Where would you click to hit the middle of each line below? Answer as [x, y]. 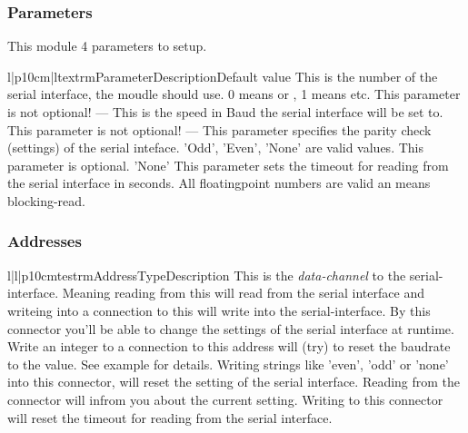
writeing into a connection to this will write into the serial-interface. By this [219, 310]
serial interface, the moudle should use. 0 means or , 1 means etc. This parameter [234, 94]
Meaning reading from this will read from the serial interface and [243, 293]
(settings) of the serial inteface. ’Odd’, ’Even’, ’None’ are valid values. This [215, 148]
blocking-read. [47, 200]
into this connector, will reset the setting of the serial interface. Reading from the [234, 382]
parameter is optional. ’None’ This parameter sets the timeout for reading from [228, 165]
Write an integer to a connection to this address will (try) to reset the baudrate [229, 346]
